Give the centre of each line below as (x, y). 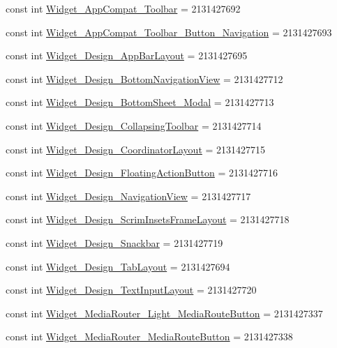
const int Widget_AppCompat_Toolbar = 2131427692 (123, 8)
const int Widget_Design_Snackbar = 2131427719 (114, 242)
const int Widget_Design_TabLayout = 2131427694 (118, 266)
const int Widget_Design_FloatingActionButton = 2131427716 (142, 173)
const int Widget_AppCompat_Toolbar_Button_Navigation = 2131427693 (169, 32)
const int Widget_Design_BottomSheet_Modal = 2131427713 (140, 102)
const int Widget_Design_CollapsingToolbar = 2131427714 (134, 125)
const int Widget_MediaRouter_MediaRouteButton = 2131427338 (149, 336)
